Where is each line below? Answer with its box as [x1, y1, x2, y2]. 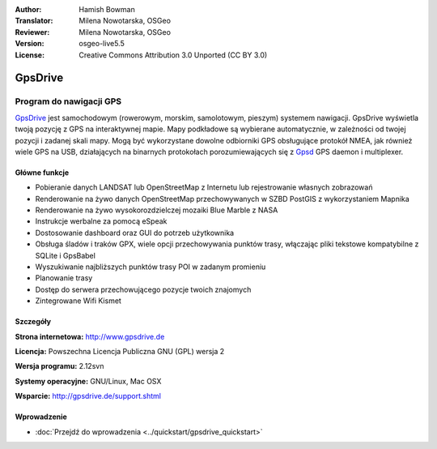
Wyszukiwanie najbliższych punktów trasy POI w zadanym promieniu [35, 262, 266, 272]
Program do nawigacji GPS [15, 96, 122, 107]
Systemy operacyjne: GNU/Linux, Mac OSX [15, 376, 162, 386]
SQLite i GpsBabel [35, 250, 96, 260]
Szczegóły [15, 317, 52, 327]
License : [15, 49, 45, 60]
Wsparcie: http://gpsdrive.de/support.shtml [15, 391, 162, 401]
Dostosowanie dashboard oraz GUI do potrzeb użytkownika [35, 228, 235, 237]
